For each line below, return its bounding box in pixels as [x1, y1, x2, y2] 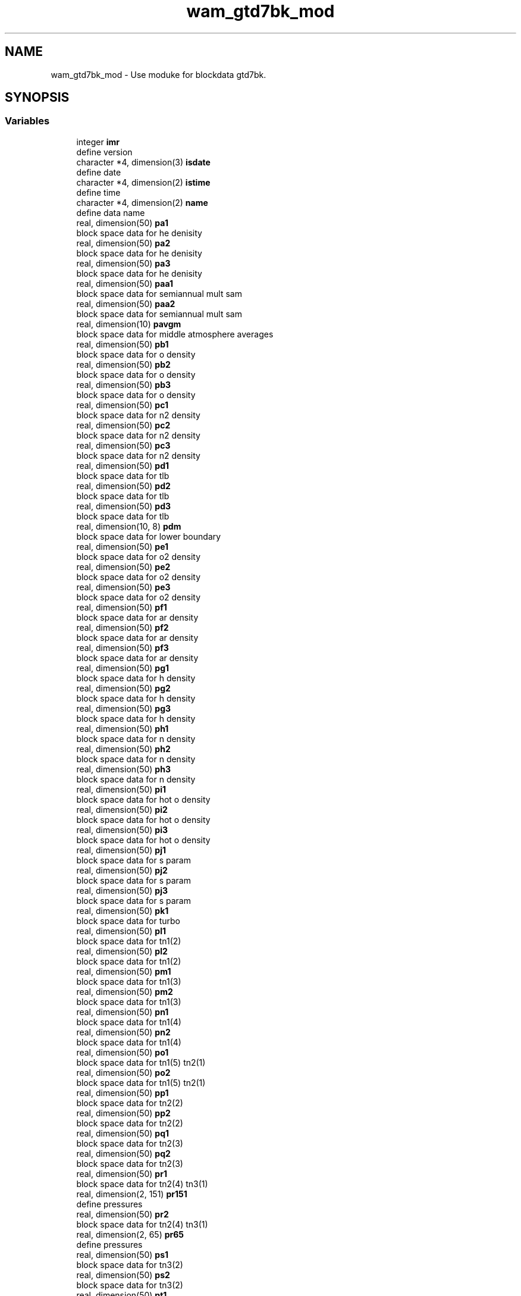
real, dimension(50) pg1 [76, 662, 170, 673]
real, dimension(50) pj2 [76, 865, 168, 875]
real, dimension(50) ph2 [76, 743, 171, 754]
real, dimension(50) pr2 [76, 1209, 169, 1219]
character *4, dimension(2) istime [76, 177, 211, 187]
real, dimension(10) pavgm [76, 318, 181, 329]
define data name [76, 207, 145, 218]
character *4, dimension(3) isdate [76, 156, 211, 167]
